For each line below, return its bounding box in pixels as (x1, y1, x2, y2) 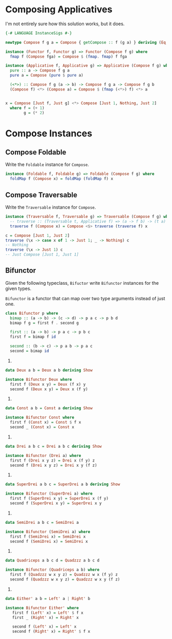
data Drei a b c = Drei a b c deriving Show (5, 444, 102, 449)
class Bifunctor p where (5, 311, 58, 316)
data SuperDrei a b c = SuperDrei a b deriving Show (5, 482, 120, 487)
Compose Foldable (5, 148, 67, 157)
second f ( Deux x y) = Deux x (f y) (10, 387, 88, 392)
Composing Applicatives (5, 4, 113, 15)
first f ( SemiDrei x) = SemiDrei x (10, 534, 86, 539)
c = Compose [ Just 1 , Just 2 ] (5, 233, 70, 238)
